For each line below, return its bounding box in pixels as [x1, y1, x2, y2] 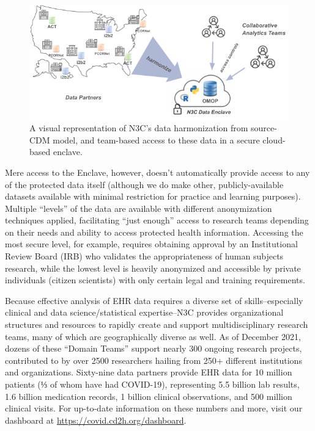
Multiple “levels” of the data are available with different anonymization [5, 201, 272, 214]
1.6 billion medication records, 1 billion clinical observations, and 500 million [5, 389, 292, 402]
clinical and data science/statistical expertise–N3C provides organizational [5, 306, 284, 319]
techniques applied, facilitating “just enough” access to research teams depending [5, 214, 309, 226]
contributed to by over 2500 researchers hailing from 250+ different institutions [5, 353, 302, 366]
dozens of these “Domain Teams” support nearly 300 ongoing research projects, [5, 342, 302, 355]
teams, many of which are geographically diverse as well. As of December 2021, [5, 330, 301, 342]
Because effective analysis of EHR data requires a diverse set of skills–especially [5, 294, 303, 306]
